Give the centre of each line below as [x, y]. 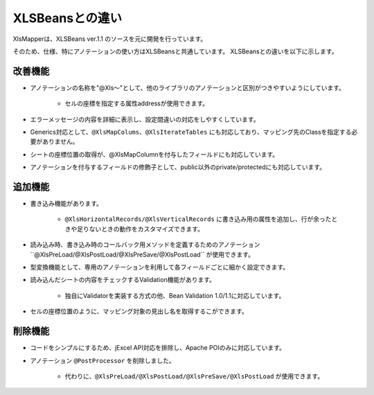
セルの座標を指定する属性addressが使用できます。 [137, 103]
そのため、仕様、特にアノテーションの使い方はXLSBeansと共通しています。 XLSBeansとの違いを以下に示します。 [175, 51]
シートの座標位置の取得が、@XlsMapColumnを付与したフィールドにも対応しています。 [154, 154]
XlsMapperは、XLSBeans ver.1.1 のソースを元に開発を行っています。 [110, 39]
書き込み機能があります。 [66, 204]
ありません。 [60, 141]
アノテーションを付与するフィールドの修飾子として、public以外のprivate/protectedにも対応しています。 [178, 167]
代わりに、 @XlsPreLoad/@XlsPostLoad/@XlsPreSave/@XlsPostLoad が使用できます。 [194, 376]
